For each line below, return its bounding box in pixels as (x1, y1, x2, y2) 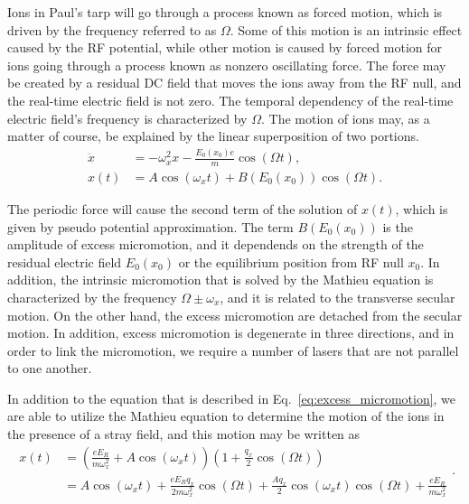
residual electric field (7, 252, 122, 271)
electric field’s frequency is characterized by (7, 108, 248, 127)
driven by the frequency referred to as (7, 20, 217, 39)
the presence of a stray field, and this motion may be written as (7, 425, 361, 443)
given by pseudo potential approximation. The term (7, 217, 294, 236)
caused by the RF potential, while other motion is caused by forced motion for (7, 38, 443, 57)
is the (382, 217, 413, 236)
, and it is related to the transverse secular (220, 287, 455, 306)
